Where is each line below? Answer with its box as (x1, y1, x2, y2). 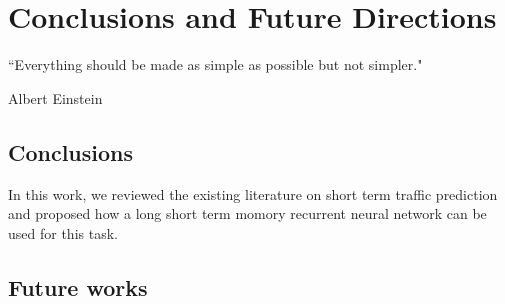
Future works (8, 271, 148, 302)
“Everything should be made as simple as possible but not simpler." (8, 54, 423, 75)
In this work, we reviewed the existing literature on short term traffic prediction (8, 183, 498, 204)
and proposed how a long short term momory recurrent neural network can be (8, 203, 487, 224)
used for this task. (8, 222, 118, 243)
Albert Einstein (8, 87, 103, 108)
